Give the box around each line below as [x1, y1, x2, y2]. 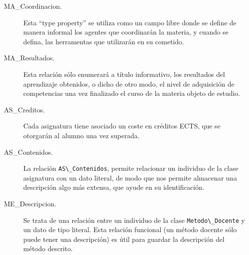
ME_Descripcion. [4, 198, 56, 208]
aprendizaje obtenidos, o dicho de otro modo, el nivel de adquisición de [23, 78, 234, 89]
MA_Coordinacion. [4, 1, 62, 11]
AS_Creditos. [4, 104, 45, 114]
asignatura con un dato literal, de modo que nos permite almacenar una [23, 172, 237, 182]
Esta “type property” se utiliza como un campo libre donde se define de [23, 17, 236, 27]
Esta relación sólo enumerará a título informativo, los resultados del [23, 69, 225, 79]
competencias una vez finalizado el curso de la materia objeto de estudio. [23, 88, 240, 98]
